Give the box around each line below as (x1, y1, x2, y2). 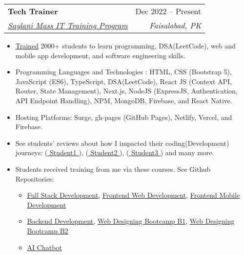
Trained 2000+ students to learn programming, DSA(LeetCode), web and (15, 41, 236, 50)
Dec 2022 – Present (135, 5, 202, 17)
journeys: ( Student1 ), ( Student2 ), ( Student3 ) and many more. (15, 147, 214, 158)
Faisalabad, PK (149, 20, 202, 31)
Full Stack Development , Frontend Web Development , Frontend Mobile (27, 190, 240, 200)
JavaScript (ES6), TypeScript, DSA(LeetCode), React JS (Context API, (15, 76, 232, 86)
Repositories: (15, 173, 54, 184)
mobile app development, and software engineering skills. (15, 50, 185, 60)
